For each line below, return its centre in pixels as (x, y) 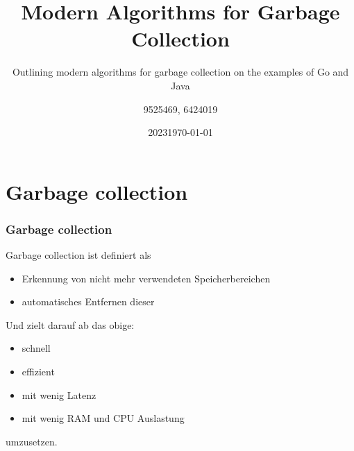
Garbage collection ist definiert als (78, 255)
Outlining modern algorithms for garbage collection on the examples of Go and (180, 72)
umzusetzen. (32, 441)
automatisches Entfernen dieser (88, 301)
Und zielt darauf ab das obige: (70, 324)
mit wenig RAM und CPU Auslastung (103, 418)
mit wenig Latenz (59, 394)
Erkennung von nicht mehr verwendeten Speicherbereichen (146, 278)
